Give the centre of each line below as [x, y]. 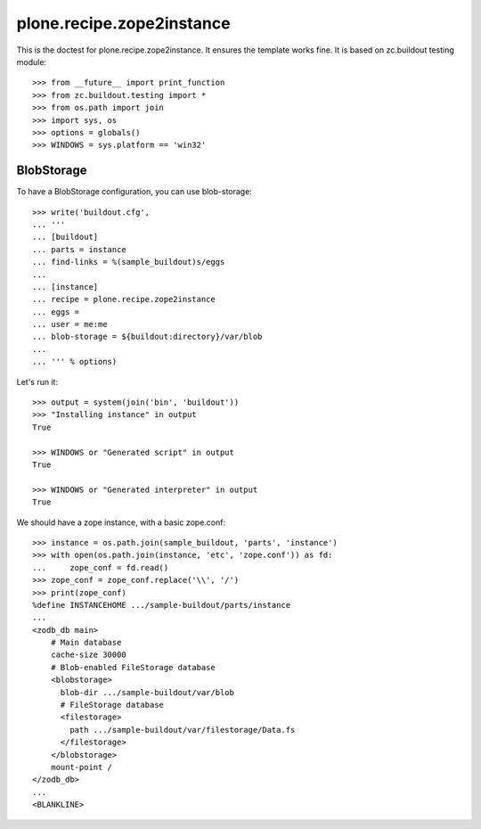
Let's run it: [37, 382]
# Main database [86, 643]
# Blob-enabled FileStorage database [133, 667]
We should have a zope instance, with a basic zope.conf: [121, 522]
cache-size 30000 [88, 655]
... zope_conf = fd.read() [101, 567]
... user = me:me [70, 324]
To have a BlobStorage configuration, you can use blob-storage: [135, 192]
